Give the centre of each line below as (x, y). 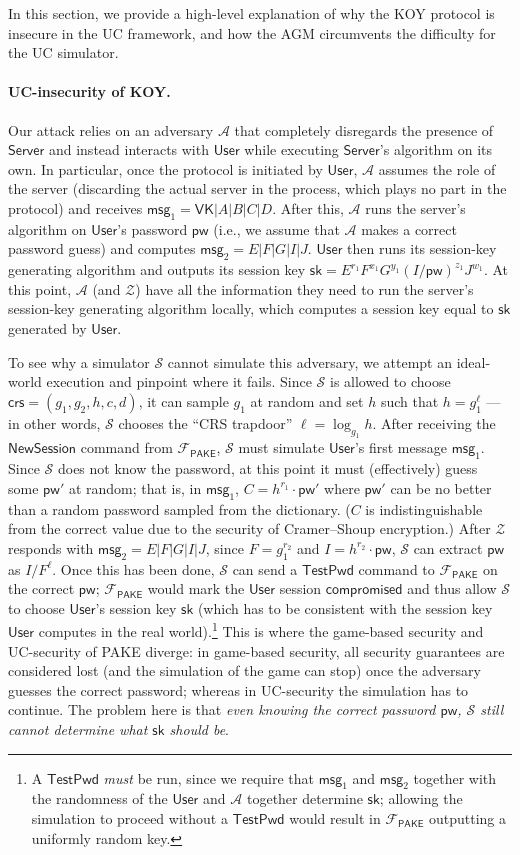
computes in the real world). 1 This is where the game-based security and (261, 630)
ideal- (473, 361)
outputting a (467, 818)
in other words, (54, 422)
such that (409, 400)
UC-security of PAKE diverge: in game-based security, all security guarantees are (256, 650)
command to (396, 568)
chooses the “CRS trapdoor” (205, 422)
